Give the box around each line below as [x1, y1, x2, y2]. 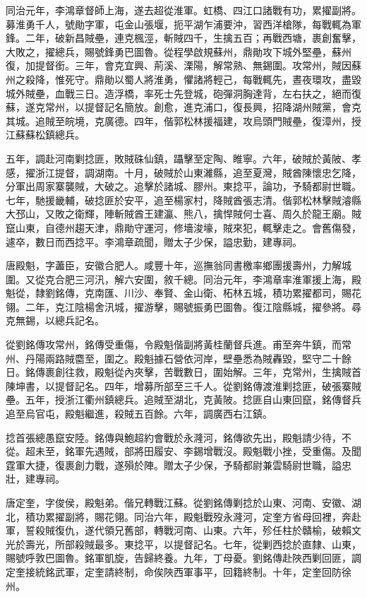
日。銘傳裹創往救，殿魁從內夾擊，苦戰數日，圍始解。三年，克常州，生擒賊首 [6, 365, 361, 379]
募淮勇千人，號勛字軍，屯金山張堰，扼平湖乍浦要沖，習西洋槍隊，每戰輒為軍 [6, 16, 361, 31]
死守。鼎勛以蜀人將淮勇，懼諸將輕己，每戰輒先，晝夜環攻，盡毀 [64, 71, 361, 86]
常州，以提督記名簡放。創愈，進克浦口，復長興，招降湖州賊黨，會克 [44, 100, 361, 114]
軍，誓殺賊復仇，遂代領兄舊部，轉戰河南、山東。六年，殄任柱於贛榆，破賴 [6, 523, 351, 538]
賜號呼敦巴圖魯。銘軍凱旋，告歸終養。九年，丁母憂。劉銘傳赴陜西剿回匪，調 [6, 550, 361, 565]
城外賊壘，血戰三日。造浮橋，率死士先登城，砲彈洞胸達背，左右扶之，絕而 [6, 85, 351, 100]
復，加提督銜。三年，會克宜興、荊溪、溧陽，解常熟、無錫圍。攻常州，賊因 [6, 58, 351, 73]
